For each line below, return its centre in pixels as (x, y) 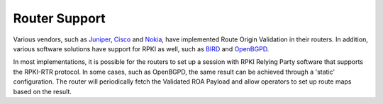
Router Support (59, 18)
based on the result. (43, 91)
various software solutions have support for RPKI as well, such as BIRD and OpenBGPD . (141, 48)
